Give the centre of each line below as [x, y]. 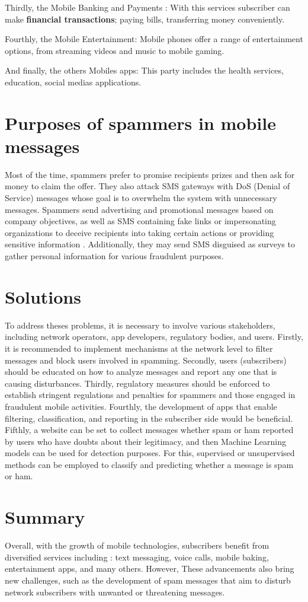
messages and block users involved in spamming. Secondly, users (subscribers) [146, 360]
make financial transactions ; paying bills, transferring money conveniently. [145, 19]
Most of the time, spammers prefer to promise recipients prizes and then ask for [150, 174]
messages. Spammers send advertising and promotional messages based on [139, 209]
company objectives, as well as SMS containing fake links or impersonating [140, 221]
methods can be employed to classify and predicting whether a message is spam [149, 464]
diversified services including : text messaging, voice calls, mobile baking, [137, 557]
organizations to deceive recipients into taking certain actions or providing [139, 232]
